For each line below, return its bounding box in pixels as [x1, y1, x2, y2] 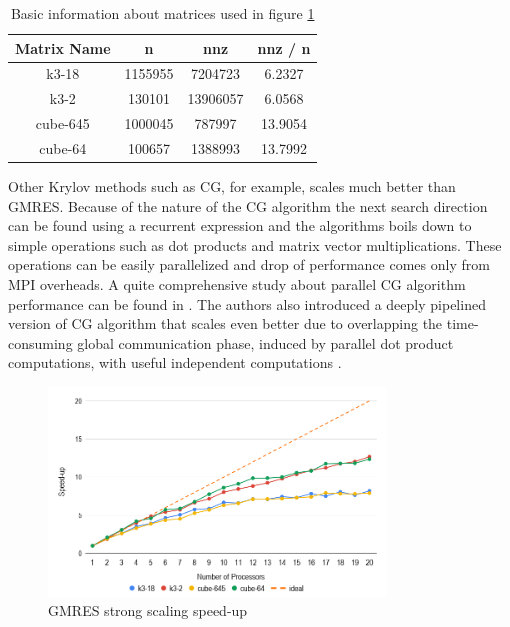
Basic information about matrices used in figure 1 [10, 3, 315, 23]
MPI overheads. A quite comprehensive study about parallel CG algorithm [8, 274, 466, 295]
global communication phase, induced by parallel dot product [77, 332, 454, 353]
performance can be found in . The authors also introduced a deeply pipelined [8, 293, 486, 314]
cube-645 [35, 113, 90, 134]
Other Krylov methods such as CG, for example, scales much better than [8, 176, 456, 197]
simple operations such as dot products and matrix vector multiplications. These [8, 234, 502, 255]
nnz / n [257, 37, 311, 58]
